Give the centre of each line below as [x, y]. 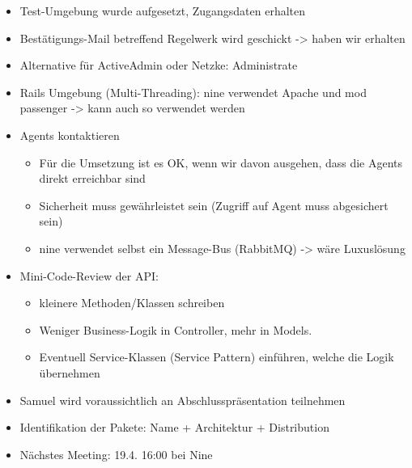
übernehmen [70, 372]
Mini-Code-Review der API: [89, 275]
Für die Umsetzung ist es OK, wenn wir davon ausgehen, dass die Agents [221, 162]
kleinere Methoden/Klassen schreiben [132, 303]
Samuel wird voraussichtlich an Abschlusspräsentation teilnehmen [183, 400]
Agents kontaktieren [70, 135]
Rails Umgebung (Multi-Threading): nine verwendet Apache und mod [193, 92]
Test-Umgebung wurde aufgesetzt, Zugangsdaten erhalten [163, 11]
